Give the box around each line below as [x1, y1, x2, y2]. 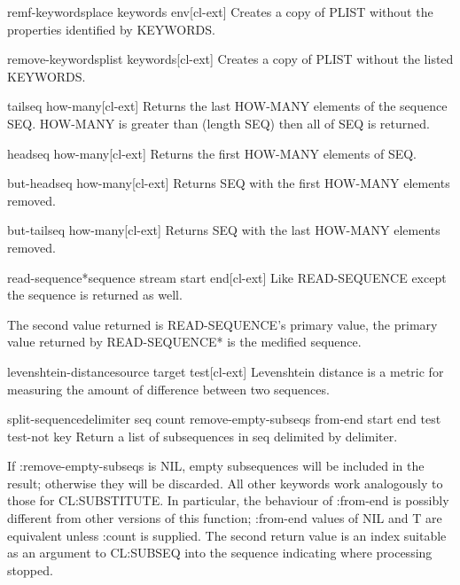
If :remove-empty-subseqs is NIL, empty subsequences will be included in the [7, 456, 425, 475]
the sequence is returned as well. [7, 285, 183, 304]
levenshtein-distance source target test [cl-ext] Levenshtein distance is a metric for [7, 362, 444, 380]
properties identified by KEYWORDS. [7, 19, 215, 38]
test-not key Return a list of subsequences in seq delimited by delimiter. [7, 426, 398, 445]
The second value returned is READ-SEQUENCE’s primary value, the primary [7, 315, 438, 333]
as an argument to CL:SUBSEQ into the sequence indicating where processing [7, 543, 433, 562]
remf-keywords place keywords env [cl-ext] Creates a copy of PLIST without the [7, 3, 433, 20]
